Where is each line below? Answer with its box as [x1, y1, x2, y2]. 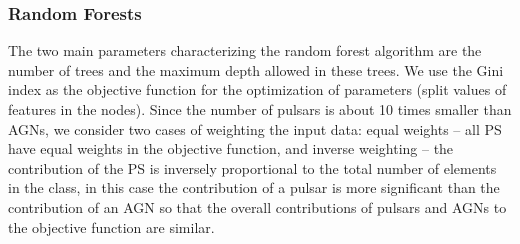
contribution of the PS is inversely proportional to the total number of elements [8, 157, 497, 178]
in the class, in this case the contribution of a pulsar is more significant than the [8, 177, 500, 198]
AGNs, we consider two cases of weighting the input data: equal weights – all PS [8, 118, 502, 139]
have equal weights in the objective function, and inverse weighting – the [8, 138, 454, 159]
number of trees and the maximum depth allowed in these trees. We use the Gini [8, 59, 504, 80]
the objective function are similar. [8, 216, 215, 237]
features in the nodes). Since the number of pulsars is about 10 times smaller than [8, 99, 512, 119]
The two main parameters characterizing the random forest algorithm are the [8, 40, 482, 61]
